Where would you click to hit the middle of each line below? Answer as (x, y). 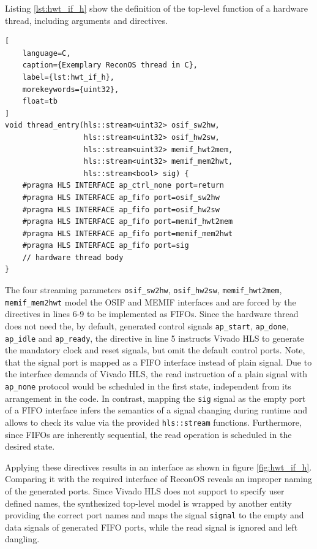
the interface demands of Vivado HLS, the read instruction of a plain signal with (156, 374)
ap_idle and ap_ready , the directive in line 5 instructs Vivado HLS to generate (155, 338)
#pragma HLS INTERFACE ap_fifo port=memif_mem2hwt (128, 233)
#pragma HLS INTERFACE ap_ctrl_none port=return (123, 186)
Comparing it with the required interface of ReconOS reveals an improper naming (158, 479)
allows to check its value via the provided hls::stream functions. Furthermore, (153, 422)
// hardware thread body (73, 257)
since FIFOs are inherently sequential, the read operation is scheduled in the (148, 434)
